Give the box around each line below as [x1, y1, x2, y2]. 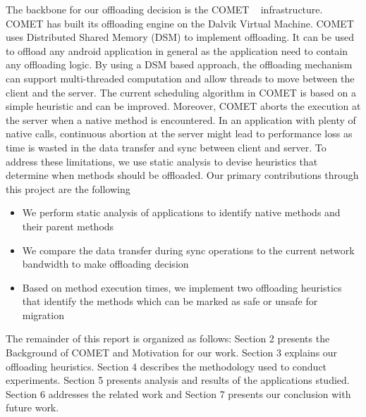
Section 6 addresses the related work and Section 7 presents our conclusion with [6, 386, 351, 401]
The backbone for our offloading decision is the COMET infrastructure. [6, 2, 323, 16]
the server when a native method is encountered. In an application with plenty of [6, 112, 356, 127]
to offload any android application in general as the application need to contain [6, 43, 348, 58]
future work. [6, 400, 59, 415]
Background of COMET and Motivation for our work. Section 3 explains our [6, 345, 338, 360]
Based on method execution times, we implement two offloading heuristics [22, 280, 342, 294]
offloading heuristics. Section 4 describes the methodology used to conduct [6, 359, 327, 373]
